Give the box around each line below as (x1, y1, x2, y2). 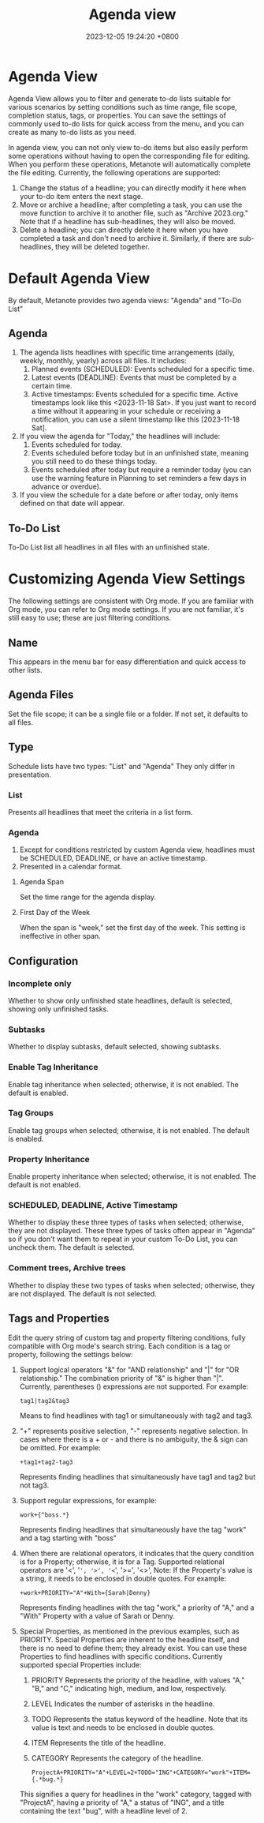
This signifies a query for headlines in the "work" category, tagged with (19, 1789, 252, 1799)
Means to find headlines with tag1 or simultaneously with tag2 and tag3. (19, 1411, 254, 1420)
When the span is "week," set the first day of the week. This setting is (19, 923, 246, 932)
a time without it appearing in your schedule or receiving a (31, 407, 221, 416)
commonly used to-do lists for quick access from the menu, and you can (8, 118, 244, 128)
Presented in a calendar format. (19, 862, 123, 872)
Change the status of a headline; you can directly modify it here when (19, 183, 247, 193)
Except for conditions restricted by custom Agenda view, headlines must (19, 845, 255, 854)
